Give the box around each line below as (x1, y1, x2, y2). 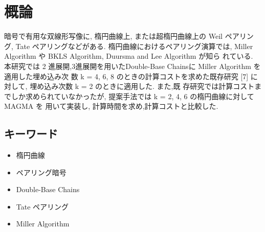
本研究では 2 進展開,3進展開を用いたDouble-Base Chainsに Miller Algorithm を (4, 60, 261, 71)
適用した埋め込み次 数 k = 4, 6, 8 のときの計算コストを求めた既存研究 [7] (4, 71, 249, 81)
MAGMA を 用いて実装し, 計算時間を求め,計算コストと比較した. (4, 101, 218, 111)
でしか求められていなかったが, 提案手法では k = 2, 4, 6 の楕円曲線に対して (4, 90, 254, 101)
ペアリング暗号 (16, 167, 67, 177)
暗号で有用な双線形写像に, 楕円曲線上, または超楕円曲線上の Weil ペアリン (4, 31, 254, 41)
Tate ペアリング (16, 201, 69, 212)
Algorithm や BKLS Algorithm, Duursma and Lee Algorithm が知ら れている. (4, 51, 253, 61)
